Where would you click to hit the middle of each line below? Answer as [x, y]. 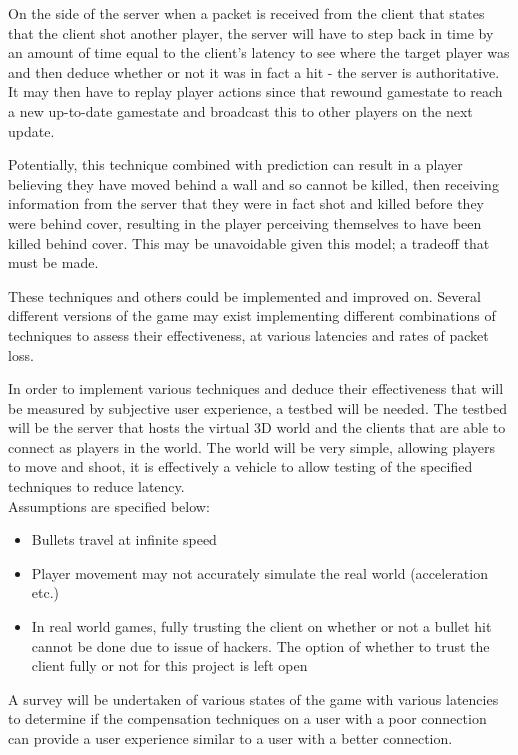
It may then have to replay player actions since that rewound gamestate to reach [255, 91]
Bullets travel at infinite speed [124, 539]
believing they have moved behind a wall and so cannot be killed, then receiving [253, 183]
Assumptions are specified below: [109, 505]
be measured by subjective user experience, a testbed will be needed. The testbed [258, 407]
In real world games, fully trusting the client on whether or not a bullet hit [261, 626]
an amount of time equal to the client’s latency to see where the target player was [259, 52]
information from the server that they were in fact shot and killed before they [246, 203]
